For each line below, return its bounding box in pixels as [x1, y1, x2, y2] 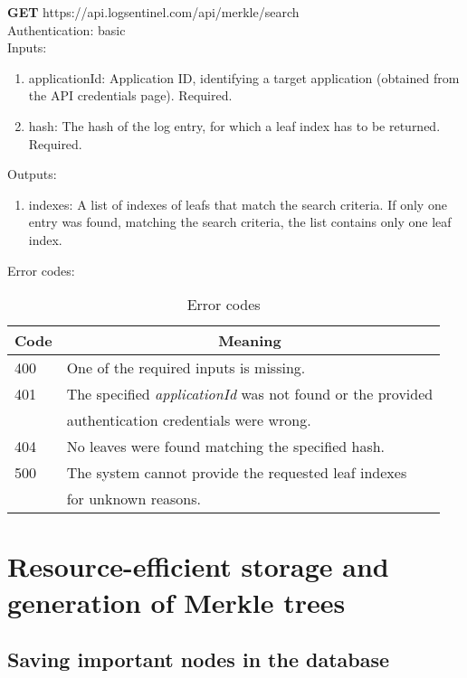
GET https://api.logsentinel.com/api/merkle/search [7, 3, 300, 21]
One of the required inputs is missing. [66, 357, 306, 379]
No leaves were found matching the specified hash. [66, 436, 386, 457]
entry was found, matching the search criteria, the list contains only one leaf [28, 212, 452, 231]
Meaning [218, 330, 281, 352]
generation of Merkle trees [7, 583, 346, 620]
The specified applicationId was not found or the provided [66, 383, 434, 405]
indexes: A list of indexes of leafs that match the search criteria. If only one [28, 194, 447, 213]
